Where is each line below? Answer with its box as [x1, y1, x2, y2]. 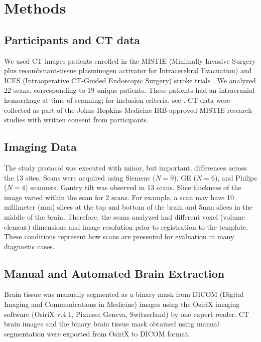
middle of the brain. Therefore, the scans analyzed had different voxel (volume [4, 211, 245, 222]
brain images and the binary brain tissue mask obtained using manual [4, 318, 219, 329]
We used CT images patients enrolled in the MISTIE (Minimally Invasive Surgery [4, 55, 256, 66]
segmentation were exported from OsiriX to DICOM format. [4, 328, 190, 338]
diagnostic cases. [4, 241, 55, 251]
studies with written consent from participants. [4, 114, 149, 125]
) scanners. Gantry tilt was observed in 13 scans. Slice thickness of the [25, 182, 241, 193]
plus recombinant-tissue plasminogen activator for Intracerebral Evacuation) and [4, 65, 252, 76]
